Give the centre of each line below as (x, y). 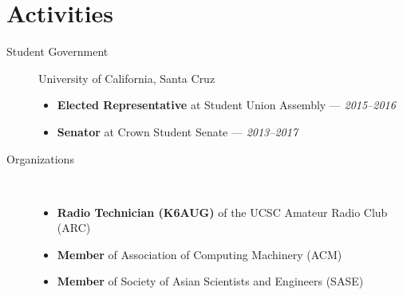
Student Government (57, 51)
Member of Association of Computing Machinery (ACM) (200, 254)
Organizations (40, 158)
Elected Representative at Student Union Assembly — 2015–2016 (226, 105)
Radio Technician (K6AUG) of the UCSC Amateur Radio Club (222, 212)
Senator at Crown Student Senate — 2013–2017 (178, 131)
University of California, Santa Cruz (127, 78)
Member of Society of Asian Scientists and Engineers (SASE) (210, 281)
